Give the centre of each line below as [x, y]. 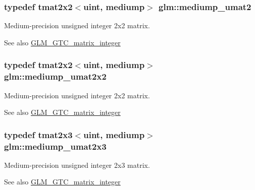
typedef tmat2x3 [38, 134]
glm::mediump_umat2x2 [55, 76]
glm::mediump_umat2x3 [55, 146]
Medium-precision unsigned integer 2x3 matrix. [77, 165]
